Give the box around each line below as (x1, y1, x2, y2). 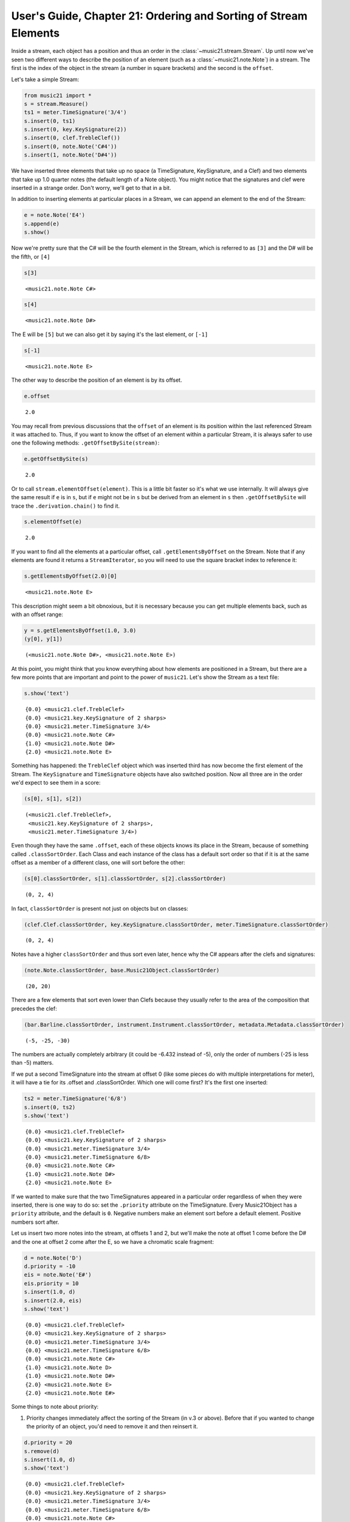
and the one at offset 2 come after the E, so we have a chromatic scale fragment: (11, 1238, 214, 1245)
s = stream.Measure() (24, 100, 89, 107)
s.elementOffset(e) (24, 518, 82, 525)
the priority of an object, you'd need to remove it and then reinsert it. (26, 1423, 198, 1430)
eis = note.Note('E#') (24, 1271, 92, 1278)
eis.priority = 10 (24, 1280, 79, 1287)
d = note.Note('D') (24, 1254, 82, 1261)
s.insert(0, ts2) (24, 1104, 76, 1110)
